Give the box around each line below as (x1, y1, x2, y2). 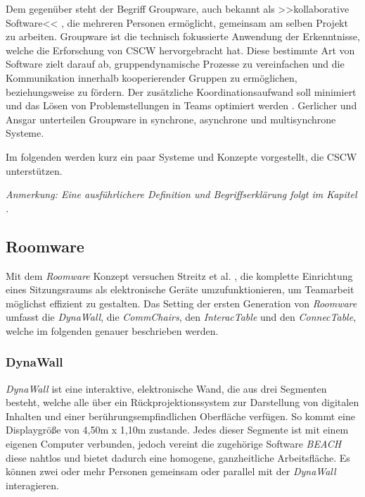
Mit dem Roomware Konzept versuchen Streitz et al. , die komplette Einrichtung (6, 268, 353, 283)
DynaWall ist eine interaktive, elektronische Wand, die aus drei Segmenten (6, 381, 327, 395)
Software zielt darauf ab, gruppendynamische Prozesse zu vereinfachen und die (6, 56, 345, 71)
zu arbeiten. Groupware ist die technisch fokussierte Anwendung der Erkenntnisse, (6, 29, 360, 44)
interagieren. (6, 477, 59, 492)
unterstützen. (6, 163, 63, 178)
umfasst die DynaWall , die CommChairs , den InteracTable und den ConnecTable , (6, 309, 357, 324)
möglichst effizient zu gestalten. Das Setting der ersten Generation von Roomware (6, 295, 357, 310)
